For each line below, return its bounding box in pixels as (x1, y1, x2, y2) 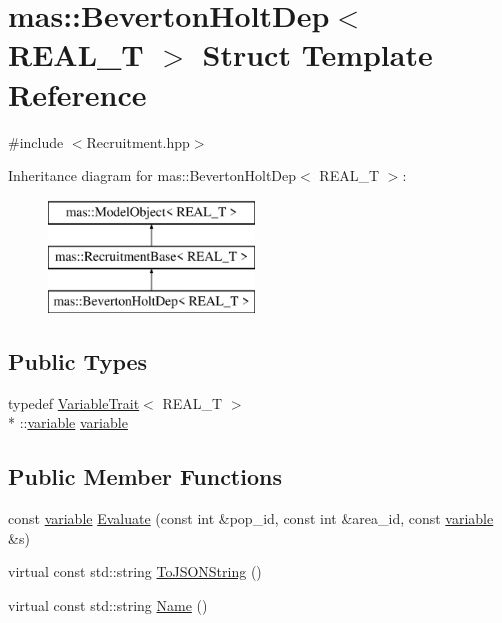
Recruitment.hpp (86, 131, 190, 152)
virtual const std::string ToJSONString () (8, 561, 262, 582)
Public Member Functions (8, 461, 282, 492)
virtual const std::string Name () (8, 595, 208, 616)
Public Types (8, 346, 148, 377)
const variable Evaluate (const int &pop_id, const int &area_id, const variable (8, 508, 494, 529)
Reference (8, 73, 147, 114)
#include (8, 131, 64, 152)
